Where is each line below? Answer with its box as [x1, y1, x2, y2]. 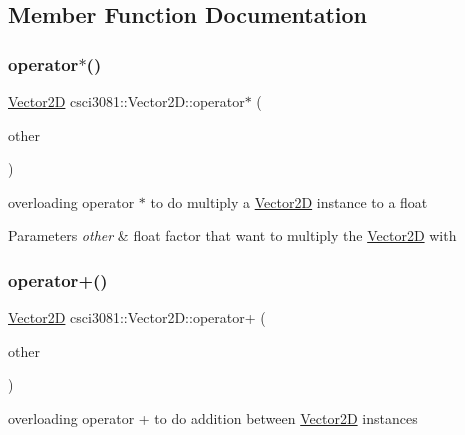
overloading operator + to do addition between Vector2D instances [8, 407, 418, 428]
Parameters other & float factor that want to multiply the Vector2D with [8, 225, 457, 246]
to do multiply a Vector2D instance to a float [150, 191, 428, 212]
